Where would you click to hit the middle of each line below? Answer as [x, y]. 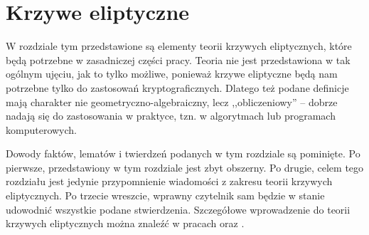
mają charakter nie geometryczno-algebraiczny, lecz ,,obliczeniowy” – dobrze [172, 101]
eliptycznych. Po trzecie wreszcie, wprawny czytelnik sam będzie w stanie [165, 195]
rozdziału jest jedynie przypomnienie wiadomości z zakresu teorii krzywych [169, 181]
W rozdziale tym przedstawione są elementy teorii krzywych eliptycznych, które [179, 46]
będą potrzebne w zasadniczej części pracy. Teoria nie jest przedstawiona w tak [178, 59]
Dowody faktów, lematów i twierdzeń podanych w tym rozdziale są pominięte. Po [183, 153]
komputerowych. [41, 129]
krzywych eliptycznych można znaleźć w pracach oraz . [125, 223]
